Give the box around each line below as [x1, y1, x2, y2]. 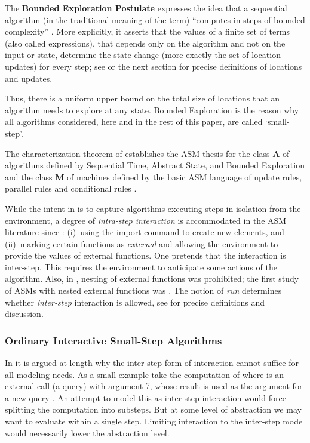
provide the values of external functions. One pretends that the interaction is [5, 249, 286, 262]
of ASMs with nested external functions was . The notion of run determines [5, 284, 282, 297]
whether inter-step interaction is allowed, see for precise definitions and [5, 296, 265, 308]
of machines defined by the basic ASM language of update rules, [67, 170, 302, 183]
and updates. [5, 72, 53, 84]
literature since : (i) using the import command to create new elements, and [5, 226, 284, 238]
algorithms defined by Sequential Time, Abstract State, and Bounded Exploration [5, 159, 305, 171]
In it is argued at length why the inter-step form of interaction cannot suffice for [5, 356, 299, 369]
